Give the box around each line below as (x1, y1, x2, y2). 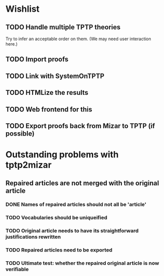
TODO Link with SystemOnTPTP (5, 72, 104, 80)
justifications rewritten (5, 233, 61, 240)
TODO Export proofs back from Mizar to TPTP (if (5, 121, 155, 130)
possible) (5, 129, 35, 138)
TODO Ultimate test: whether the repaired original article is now (5, 260, 160, 267)
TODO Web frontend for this (5, 105, 92, 114)
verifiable (5, 266, 29, 273)
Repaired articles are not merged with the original (5, 179, 159, 187)
